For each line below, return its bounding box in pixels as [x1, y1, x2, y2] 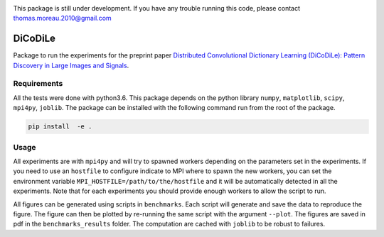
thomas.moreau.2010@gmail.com [13, 14, 112, 23]
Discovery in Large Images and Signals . [13, 61, 129, 70]
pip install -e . [28, 123, 92, 131]
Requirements [13, 79, 63, 89]
